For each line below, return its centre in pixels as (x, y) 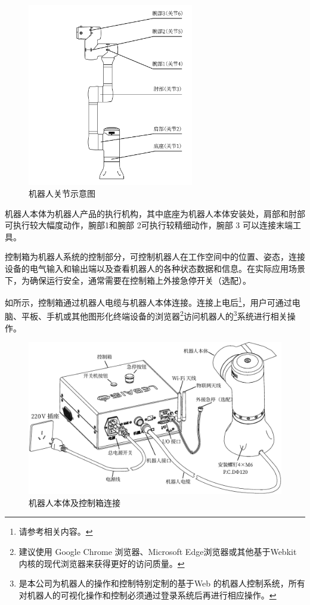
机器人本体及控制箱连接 (75, 502)
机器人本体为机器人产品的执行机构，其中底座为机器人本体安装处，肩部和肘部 (155, 213)
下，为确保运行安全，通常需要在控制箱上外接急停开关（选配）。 (128, 280)
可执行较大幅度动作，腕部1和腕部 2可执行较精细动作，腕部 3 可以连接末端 (149, 225)
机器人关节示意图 (62, 193)
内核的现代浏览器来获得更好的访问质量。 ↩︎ (102, 563)
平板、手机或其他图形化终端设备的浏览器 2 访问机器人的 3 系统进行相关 (154, 315)
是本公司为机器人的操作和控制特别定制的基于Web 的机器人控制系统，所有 (162, 583)
